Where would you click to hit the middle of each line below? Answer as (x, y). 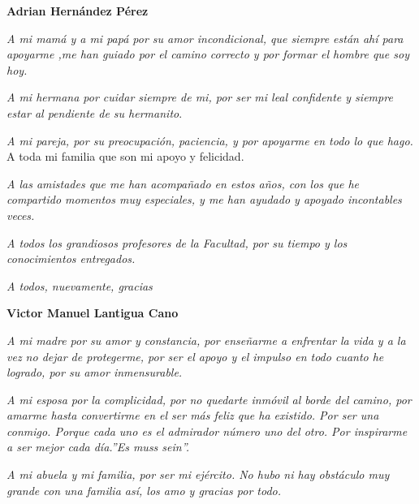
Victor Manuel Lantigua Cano (93, 313)
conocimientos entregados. (71, 258)
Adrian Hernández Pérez (78, 11)
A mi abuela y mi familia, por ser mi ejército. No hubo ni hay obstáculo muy (198, 474)
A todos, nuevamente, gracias (80, 285)
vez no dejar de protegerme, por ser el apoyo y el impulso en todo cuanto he (195, 356)
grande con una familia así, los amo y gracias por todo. (144, 490)
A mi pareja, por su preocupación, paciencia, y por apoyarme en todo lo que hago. (210, 140)
